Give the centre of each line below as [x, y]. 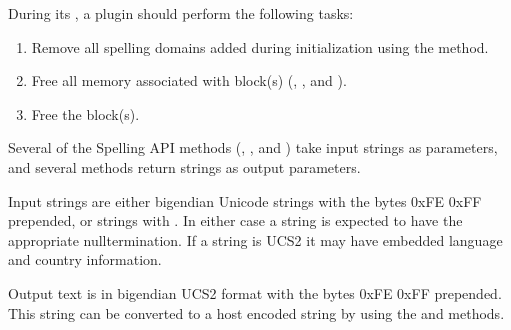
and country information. [85, 259]
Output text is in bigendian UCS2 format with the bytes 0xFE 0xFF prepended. [255, 292]
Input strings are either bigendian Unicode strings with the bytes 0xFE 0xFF [245, 200]
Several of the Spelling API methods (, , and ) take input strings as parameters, [253, 147]
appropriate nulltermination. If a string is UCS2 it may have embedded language [255, 239]
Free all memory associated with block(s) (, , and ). [189, 80]
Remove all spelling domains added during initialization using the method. [260, 46]
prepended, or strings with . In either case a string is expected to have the [235, 220]
